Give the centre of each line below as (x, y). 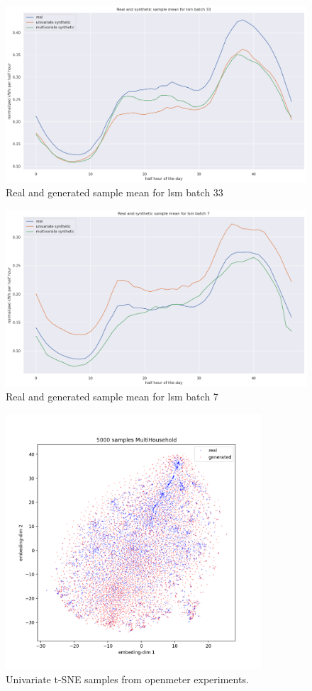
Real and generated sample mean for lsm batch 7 (112, 397)
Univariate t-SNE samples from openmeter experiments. (127, 679)
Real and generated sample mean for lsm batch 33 (115, 192)
